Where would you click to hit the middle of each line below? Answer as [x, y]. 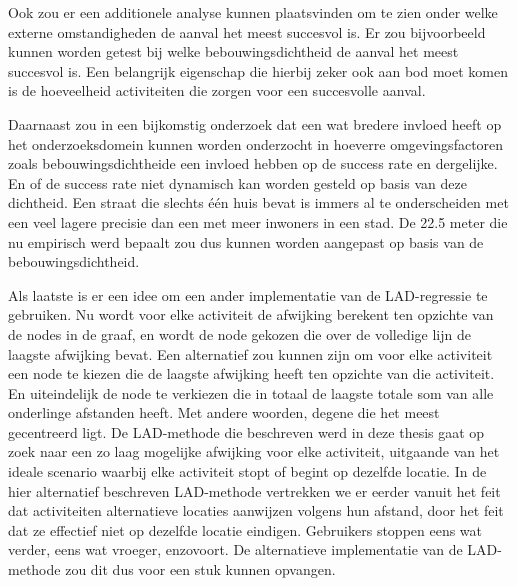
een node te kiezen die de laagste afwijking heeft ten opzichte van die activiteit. [251, 373]
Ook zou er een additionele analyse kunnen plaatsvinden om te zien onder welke [253, 12]
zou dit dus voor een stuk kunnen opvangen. [200, 569]
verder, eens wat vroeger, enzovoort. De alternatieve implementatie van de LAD [253, 549]
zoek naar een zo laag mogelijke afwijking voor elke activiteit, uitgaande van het [254, 451]
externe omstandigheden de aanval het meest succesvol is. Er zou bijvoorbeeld [247, 31]
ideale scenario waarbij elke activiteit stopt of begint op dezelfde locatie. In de [247, 471]
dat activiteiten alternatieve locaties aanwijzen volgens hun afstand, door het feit [256, 510]
